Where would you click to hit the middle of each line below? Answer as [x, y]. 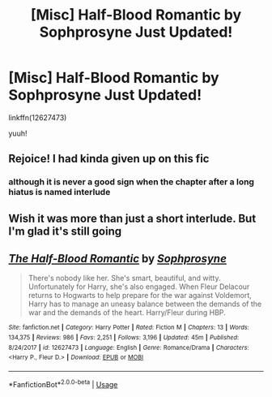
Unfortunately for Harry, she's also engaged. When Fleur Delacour [139, 287]
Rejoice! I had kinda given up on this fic [109, 159]
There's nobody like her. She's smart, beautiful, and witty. [124, 278]
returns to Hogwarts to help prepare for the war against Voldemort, [140, 296]
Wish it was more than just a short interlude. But [132, 218]
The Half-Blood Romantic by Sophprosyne [117, 259]
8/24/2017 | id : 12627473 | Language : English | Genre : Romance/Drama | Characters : [129, 347]
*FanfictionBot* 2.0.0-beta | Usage [63, 384]
